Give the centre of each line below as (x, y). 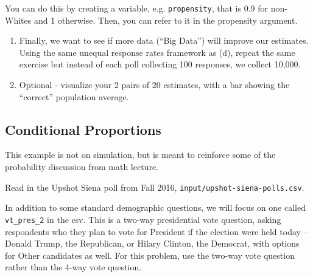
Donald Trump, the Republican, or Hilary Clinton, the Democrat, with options (152, 243)
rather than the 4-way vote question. (73, 267)
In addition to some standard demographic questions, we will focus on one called (155, 207)
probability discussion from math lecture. (82, 167)
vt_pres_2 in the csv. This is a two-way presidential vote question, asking (143, 219)
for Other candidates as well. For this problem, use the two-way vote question (150, 255)
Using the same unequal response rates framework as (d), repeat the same (157, 52)
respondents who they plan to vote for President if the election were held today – (156, 231)
